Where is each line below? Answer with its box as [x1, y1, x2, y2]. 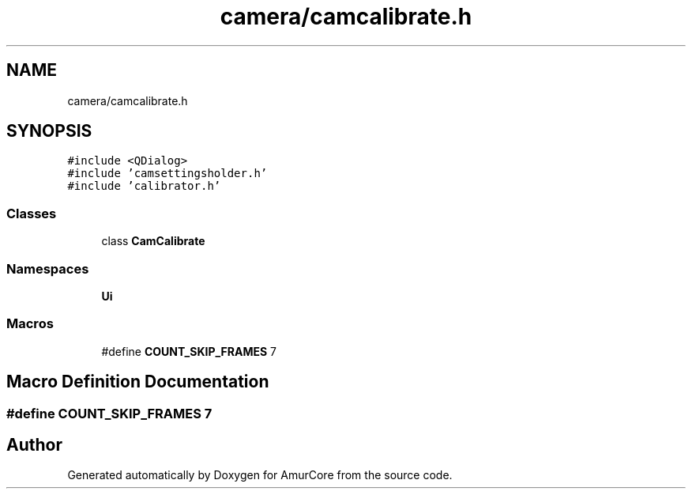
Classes [6, 205, 57, 221]
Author [6, 434, 62, 455]
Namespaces [6, 260, 89, 277]
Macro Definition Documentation [6, 372, 269, 392]
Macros [6, 316, 54, 332]
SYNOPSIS [6, 121, 92, 142]
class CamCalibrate [101, 234, 205, 248]
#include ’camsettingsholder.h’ [67, 167, 268, 180]
